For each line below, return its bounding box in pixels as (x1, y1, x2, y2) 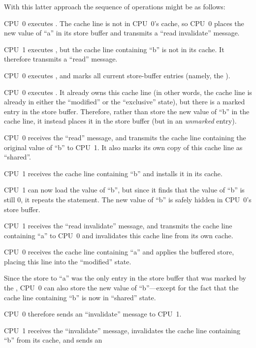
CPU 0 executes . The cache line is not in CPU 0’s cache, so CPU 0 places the (4, 18, 244, 28)
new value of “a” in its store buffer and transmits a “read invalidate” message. (4, 28, 240, 38)
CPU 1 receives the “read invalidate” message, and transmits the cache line (4, 221, 232, 231)
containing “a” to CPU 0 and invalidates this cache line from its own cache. (4, 230, 233, 240)
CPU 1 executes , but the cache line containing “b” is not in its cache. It (4, 44, 224, 54)
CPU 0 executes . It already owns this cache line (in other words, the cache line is (4, 87, 252, 97)
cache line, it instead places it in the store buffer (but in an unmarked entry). (4, 116, 237, 126)
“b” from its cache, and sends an (4, 335, 102, 345)
